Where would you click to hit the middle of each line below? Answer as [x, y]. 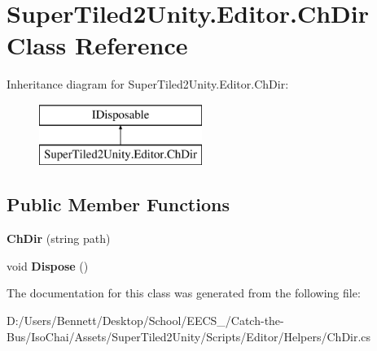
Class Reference [97, 45]
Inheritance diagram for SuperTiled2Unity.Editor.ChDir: [148, 84]
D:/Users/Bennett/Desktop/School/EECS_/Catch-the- [145, 321]
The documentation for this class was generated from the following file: [184, 293]
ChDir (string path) [59, 238]
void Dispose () [48, 265]
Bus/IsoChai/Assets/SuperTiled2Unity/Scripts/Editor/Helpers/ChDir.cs [189, 336]
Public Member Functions [118, 204]
